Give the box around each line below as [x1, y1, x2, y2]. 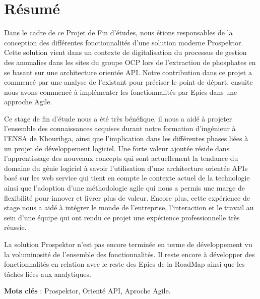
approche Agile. [4, 96, 52, 107]
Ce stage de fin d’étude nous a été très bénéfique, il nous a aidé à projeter [4, 113, 232, 124]
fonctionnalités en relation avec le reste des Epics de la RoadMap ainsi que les [4, 259, 245, 269]
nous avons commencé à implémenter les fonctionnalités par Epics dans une [4, 86, 237, 97]
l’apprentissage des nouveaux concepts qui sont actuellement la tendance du [4, 153, 238, 163]
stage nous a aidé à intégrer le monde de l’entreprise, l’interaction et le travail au [4, 202, 254, 213]
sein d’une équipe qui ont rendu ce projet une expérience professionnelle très [4, 212, 240, 222]
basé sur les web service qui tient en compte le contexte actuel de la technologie [4, 172, 250, 183]
